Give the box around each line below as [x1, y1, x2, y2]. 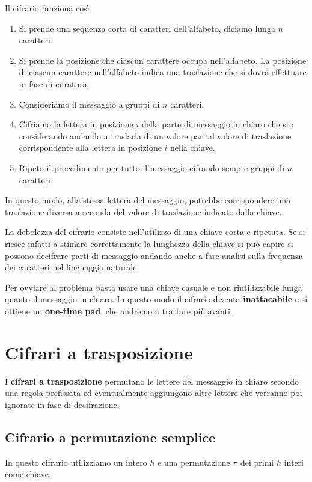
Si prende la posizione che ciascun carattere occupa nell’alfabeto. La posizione [19, 53, 307, 66]
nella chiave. [170, 141, 215, 154]
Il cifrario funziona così [5, 2, 90, 14]
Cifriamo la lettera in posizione [19, 118, 133, 130]
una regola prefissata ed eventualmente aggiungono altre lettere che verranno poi [5, 386, 302, 399]
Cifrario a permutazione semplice [5, 427, 216, 446]
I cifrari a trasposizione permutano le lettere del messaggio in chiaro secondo [5, 374, 299, 387]
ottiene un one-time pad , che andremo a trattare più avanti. [5, 304, 233, 317]
